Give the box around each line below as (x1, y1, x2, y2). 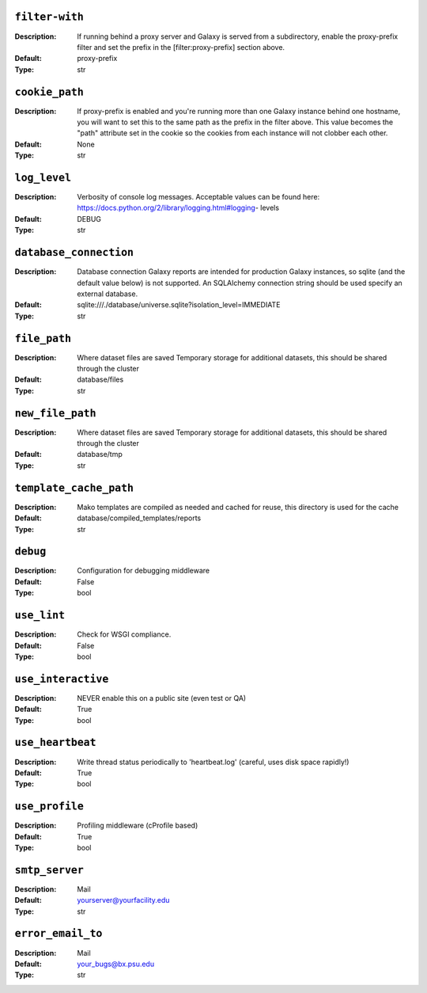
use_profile (14, 800, 85, 813)
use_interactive (14, 672, 109, 685)
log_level (14, 171, 71, 184)
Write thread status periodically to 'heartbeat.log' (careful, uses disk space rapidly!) (77, 757, 350, 767)
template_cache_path (14, 481, 134, 494)
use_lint (14, 609, 66, 622)
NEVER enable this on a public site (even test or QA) (77, 693, 247, 702)
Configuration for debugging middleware (77, 566, 210, 576)
